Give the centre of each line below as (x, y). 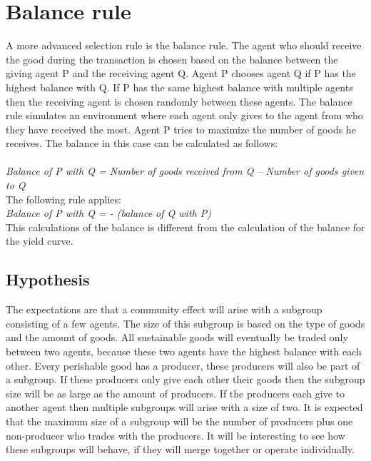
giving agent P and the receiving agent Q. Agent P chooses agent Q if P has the (181, 73)
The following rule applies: (63, 199)
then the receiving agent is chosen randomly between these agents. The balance (179, 101)
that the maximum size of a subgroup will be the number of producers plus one (179, 421)
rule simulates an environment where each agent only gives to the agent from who (184, 115)
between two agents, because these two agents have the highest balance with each (184, 351)
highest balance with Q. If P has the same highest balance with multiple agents (179, 87)
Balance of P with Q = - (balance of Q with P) (108, 213)
